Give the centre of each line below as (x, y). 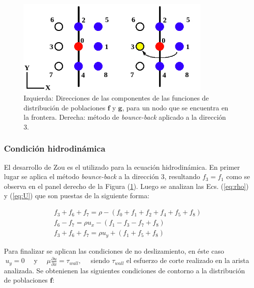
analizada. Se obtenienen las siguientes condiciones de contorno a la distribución (125, 270)
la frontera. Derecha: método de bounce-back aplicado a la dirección (125, 117)
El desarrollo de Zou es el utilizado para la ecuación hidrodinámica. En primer (122, 167)
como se (238, 176)
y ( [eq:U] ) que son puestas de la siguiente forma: (77, 196)
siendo (100, 260)
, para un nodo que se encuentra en (175, 107)
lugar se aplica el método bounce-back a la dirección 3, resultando (102, 176)
